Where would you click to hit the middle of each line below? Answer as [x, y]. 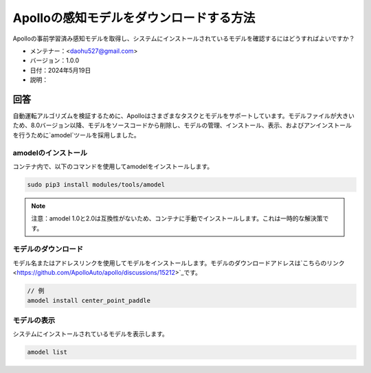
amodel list [47, 352]
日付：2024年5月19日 [60, 70]
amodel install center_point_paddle [89, 300]
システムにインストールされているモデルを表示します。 [90, 334]
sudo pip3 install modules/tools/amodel [96, 184]
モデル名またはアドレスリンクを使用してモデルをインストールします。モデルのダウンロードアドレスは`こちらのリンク [179, 263]
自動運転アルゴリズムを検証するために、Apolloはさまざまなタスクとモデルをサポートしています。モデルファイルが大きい [184, 116]
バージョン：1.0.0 [55, 60]
